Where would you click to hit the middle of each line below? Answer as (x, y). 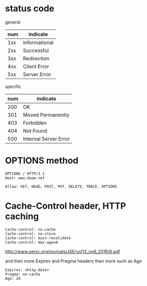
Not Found (35, 130)
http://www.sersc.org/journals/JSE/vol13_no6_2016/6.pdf (62, 251)
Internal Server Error (46, 139)
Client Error (36, 66)
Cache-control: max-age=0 (31, 242)
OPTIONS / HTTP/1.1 (25, 174)
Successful (36, 51)
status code (30, 9)
